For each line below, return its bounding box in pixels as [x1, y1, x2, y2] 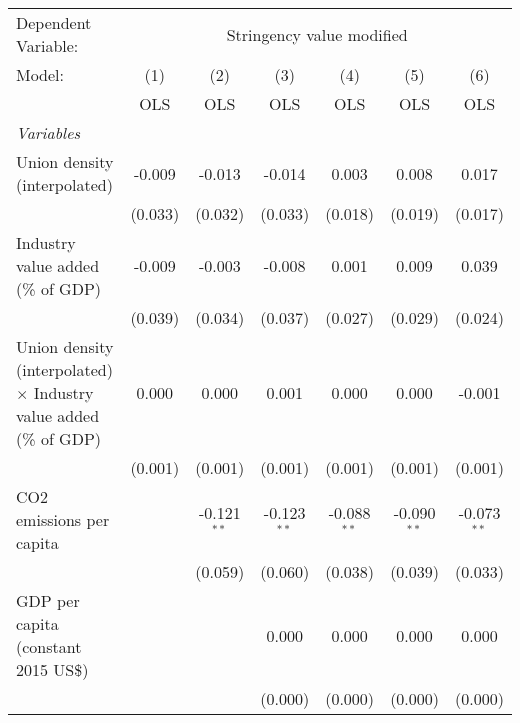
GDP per [16, 589, 80, 612]
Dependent [16, 11, 92, 34]
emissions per [16, 508, 110, 531]
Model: [16, 63, 65, 86]
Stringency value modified [226, 22, 408, 46]
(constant [16, 635, 82, 658]
